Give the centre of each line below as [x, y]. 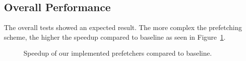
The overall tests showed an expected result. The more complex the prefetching [123, 27]
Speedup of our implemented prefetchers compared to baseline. [118, 53]
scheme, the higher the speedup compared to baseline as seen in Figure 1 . [115, 37]
